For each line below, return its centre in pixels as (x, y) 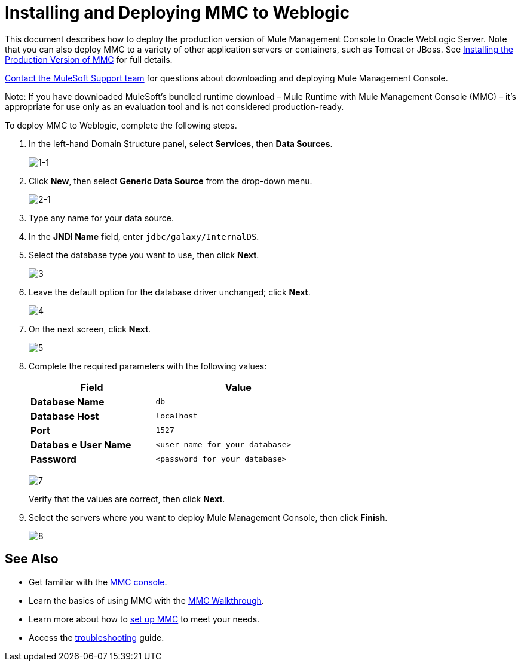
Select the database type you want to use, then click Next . (144, 255)
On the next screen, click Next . (90, 329)
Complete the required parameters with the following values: (148, 366)
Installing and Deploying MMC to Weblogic (177, 13)
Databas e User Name (81, 444)
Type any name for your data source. (101, 218)
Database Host (65, 416)
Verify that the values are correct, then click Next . (127, 499)
